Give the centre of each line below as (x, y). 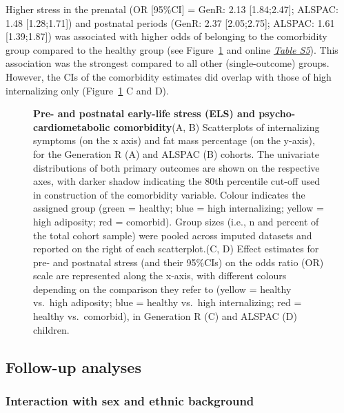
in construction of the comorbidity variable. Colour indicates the (169, 194)
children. (51, 329)
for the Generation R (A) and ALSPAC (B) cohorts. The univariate (176, 153)
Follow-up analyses (73, 366)
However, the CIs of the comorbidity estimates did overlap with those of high (169, 76)
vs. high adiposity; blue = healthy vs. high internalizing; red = (168, 302)
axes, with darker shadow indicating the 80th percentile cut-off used (177, 181)
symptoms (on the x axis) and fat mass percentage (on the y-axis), (174, 140)
